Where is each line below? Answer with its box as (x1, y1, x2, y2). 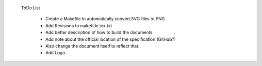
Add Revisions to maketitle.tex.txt (45, 22, 113, 29)
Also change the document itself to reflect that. (45, 43, 140, 49)
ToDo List (21, 5, 41, 11)
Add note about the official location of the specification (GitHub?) (45, 36, 176, 42)
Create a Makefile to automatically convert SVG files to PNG (45, 16, 165, 22)
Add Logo (45, 50, 65, 56)
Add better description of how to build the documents (45, 30, 153, 35)
